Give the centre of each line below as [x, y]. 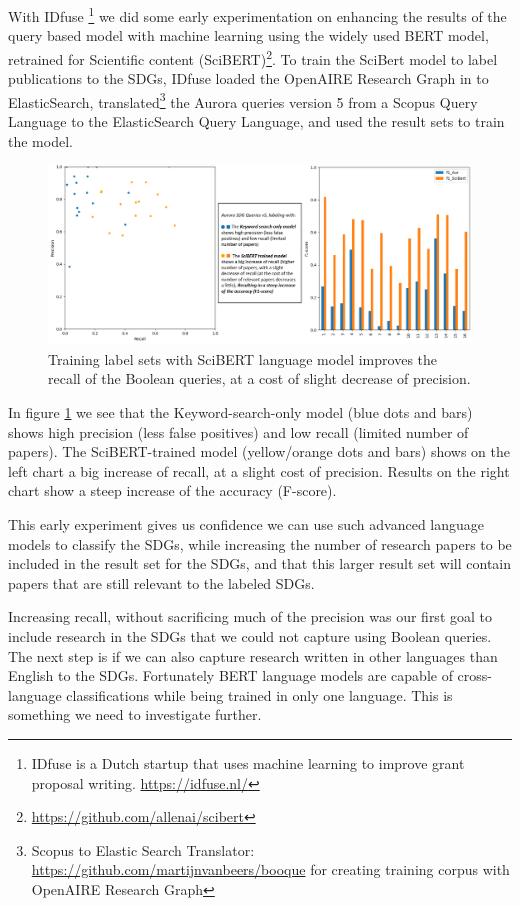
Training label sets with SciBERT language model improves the [243, 358]
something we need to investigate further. [135, 714]
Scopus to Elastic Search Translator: [143, 849]
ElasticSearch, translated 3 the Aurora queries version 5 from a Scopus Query [243, 100]
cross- [474, 675]
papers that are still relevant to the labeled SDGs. [161, 582]
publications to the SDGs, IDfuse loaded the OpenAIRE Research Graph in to [248, 78]
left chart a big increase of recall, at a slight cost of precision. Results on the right [259, 470]
